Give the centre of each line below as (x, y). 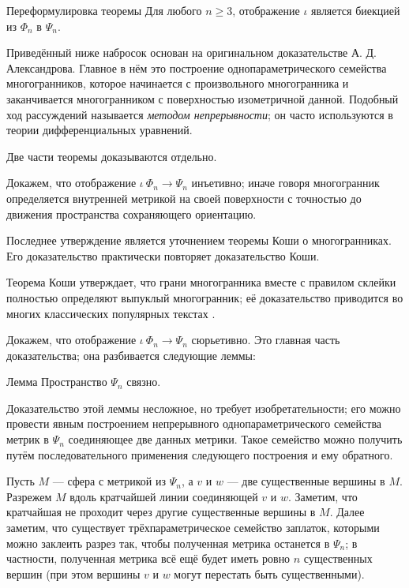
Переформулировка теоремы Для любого (104, 10)
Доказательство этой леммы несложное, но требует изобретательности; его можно (204, 408)
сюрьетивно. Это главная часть (266, 340)
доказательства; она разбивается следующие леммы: (131, 355)
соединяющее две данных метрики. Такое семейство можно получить (235, 439)
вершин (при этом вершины (73, 573)
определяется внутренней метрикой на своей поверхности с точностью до (184, 198)
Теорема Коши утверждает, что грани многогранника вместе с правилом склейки (201, 282)
